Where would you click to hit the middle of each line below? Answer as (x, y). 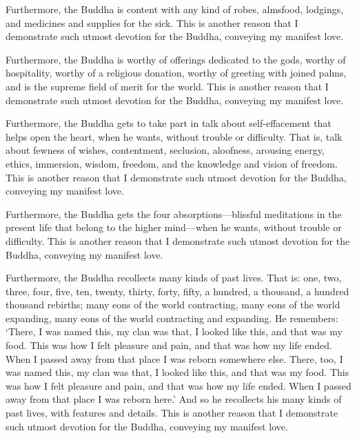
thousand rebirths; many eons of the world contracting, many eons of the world (173, 305)
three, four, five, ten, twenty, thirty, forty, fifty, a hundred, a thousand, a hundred (177, 291)
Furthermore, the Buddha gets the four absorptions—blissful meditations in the (174, 213)
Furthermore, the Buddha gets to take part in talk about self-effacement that (169, 123)
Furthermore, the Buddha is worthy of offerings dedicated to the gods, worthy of (176, 59)
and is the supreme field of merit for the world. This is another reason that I (167, 86)
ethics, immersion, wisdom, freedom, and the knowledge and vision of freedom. (172, 163)
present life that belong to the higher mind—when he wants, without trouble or (174, 227)
